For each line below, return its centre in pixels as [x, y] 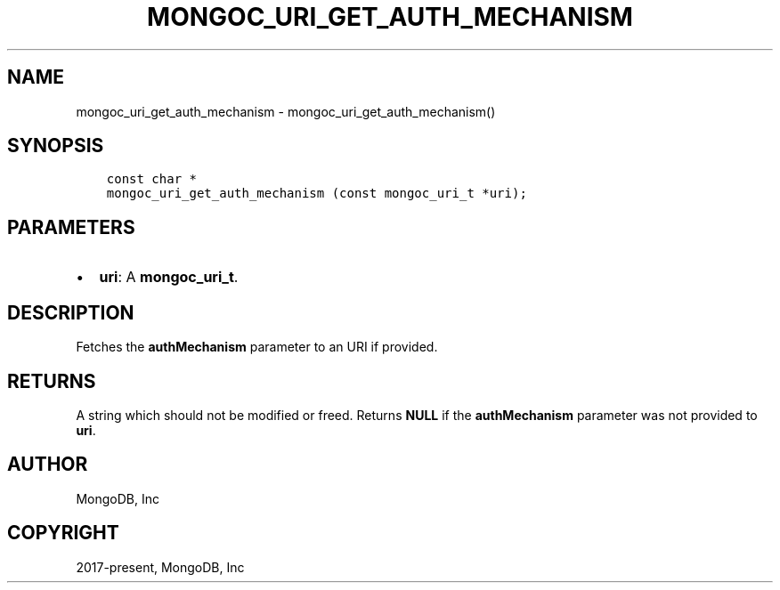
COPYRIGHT [63, 533]
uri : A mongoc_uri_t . [169, 277]
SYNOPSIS [56, 146]
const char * [151, 179]
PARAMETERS [71, 227]
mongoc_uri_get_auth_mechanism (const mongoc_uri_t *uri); [317, 194]
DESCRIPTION [71, 312]
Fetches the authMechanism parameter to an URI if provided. [257, 347]
